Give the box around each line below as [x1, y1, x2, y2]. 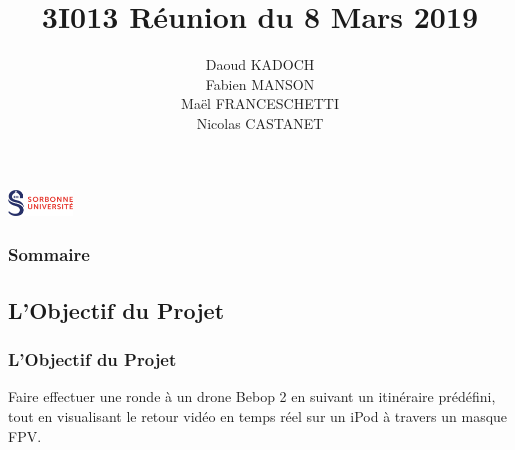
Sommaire [8, 242, 90, 267]
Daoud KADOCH [205, 54, 315, 75]
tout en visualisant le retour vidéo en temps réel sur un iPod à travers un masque [8, 405, 508, 426]
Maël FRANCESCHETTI [181, 93, 339, 114]
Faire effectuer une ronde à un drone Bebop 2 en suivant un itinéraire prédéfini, [8, 386, 496, 407]
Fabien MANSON [205, 73, 315, 94]
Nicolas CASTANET [196, 112, 324, 133]
